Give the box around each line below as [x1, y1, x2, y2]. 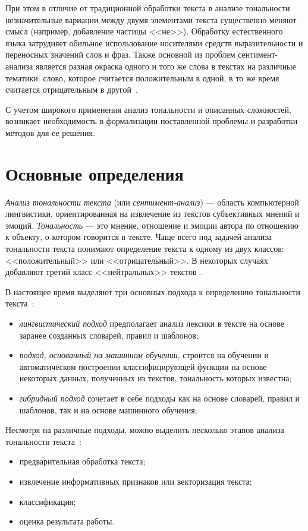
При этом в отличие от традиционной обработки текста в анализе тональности [5, 2, 290, 14]
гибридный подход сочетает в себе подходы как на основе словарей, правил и [19, 391, 300, 404]
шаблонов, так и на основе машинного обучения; [19, 403, 197, 416]
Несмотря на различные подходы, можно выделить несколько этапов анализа [5, 423, 284, 436]
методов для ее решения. [5, 126, 95, 138]
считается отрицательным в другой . [5, 83, 138, 96]
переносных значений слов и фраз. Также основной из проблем [5, 48, 235, 61]
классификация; [19, 495, 76, 507]
